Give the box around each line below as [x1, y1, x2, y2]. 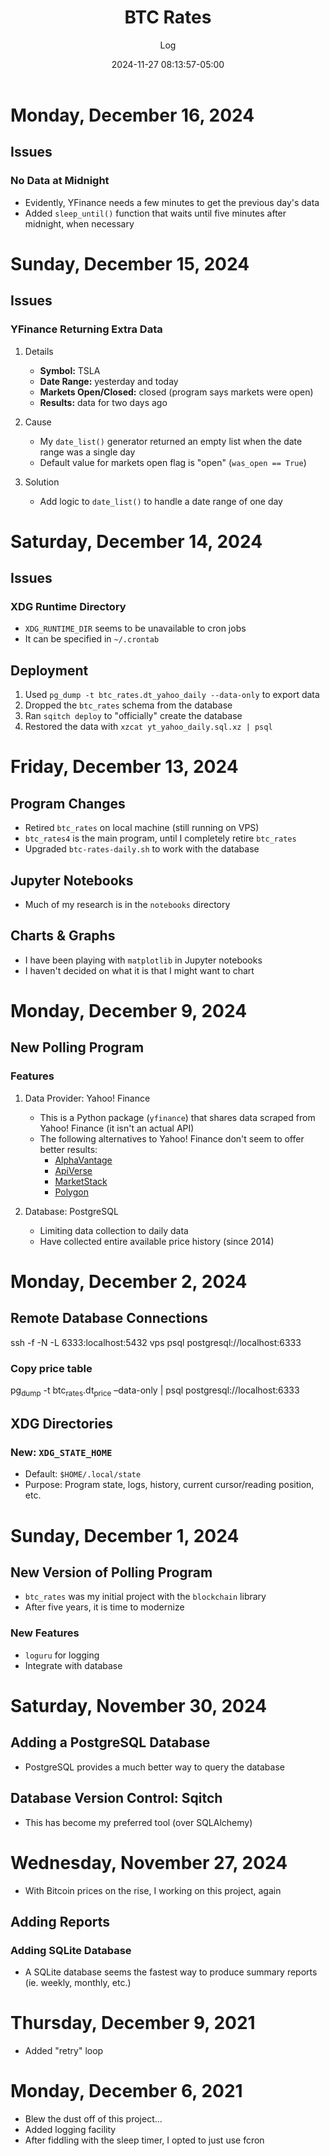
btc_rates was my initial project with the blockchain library [24, 1591, 267, 1603]
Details [24, 345, 54, 357]
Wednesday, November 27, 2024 [10, 1851, 288, 1874]
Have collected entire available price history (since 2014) [39, 1235, 275, 1247]
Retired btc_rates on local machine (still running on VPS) [24, 822, 260, 834]
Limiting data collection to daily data [39, 1224, 189, 1236]
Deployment [10, 662, 89, 679]
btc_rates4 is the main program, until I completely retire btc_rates [24, 832, 297, 845]
